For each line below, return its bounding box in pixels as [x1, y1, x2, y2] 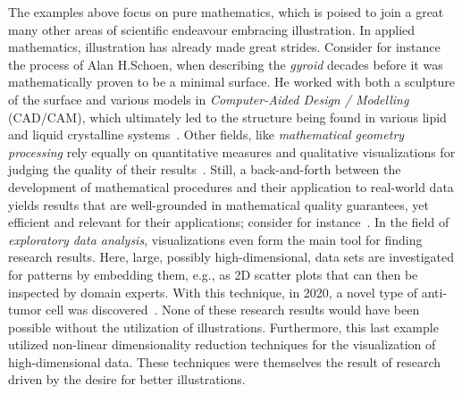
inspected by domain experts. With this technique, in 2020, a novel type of [8, 282, 418, 301]
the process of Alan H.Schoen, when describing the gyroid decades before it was [8, 54, 443, 73]
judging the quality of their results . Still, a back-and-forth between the [8, 160, 401, 179]
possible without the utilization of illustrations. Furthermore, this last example [8, 317, 439, 336]
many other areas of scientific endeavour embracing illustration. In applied [8, 20, 416, 38]
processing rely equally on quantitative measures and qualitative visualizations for [8, 142, 456, 161]
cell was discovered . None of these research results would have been [46, 300, 420, 319]
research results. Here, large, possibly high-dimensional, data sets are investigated [8, 247, 455, 266]
